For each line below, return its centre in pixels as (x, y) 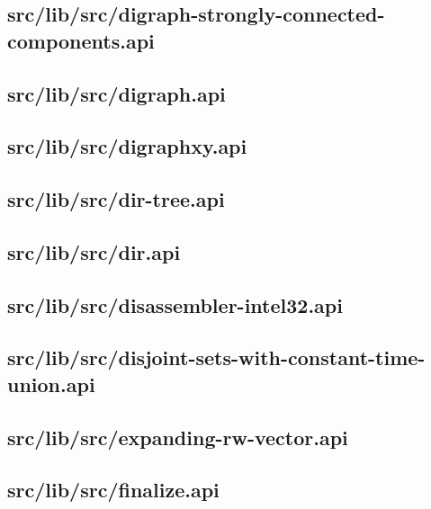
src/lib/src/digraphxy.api (127, 146)
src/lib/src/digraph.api (117, 93)
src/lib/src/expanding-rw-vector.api (178, 437)
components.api (81, 40)
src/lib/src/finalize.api (113, 490)
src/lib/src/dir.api (94, 251)
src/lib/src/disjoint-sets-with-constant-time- (216, 357)
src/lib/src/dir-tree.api (116, 199)
